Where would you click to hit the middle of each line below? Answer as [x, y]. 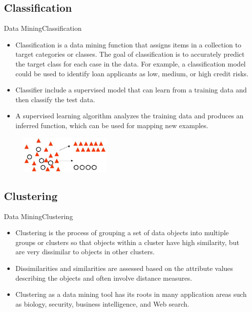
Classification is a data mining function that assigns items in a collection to [128, 44]
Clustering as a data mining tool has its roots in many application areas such [131, 294]
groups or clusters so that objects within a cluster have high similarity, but [127, 242]
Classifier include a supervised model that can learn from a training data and [131, 90]
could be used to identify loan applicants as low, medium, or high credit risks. [132, 73]
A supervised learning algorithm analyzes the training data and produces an [129, 116]
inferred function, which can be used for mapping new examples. [112, 125]
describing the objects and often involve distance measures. [104, 278]
